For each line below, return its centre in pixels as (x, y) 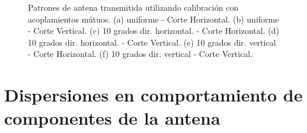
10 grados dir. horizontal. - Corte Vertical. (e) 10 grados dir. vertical (152, 42)
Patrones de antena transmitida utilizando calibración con (133, 7)
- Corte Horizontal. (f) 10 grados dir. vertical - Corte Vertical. (140, 54)
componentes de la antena (112, 118)
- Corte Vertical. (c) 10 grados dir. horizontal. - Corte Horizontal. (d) (153, 31)
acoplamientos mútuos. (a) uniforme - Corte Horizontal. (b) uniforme (153, 19)
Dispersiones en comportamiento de (153, 95)
